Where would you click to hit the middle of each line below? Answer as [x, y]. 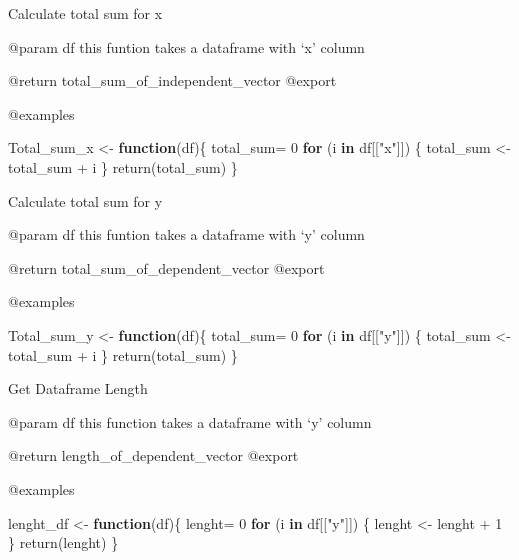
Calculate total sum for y [85, 200]
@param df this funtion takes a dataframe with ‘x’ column [186, 46]
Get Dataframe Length [78, 388]
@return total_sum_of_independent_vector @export [172, 80]
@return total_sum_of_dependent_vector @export [166, 267]
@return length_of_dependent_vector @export [153, 455]
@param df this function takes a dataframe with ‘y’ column [190, 421]
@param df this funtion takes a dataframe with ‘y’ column [186, 234]
